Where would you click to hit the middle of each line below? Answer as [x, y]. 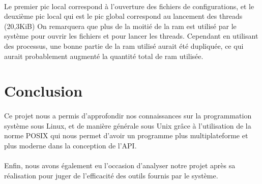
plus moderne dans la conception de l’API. [70, 145]
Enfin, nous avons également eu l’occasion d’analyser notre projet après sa [120, 165]
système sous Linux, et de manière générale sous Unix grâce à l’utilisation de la [128, 125]
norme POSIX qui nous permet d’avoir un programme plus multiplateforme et [126, 135]
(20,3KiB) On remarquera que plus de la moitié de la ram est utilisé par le [120, 26]
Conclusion [43, 91]
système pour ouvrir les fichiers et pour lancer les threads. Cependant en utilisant [131, 36]
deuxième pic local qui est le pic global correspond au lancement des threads [123, 16]
